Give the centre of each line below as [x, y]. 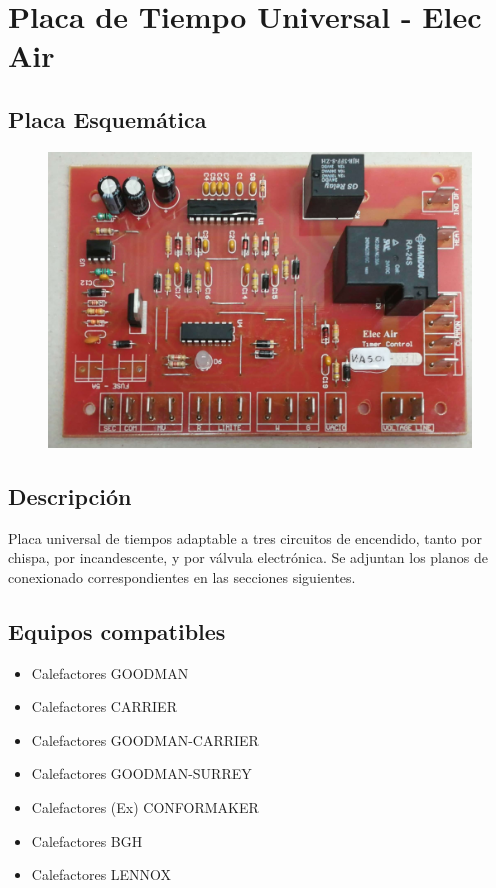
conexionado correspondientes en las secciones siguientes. [182, 576]
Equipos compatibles [117, 630]
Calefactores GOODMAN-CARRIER [145, 739]
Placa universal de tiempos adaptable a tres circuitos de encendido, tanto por [245, 537]
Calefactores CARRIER [104, 706]
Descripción [70, 495]
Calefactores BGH [87, 840]
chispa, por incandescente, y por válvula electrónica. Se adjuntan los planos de [248, 557]
